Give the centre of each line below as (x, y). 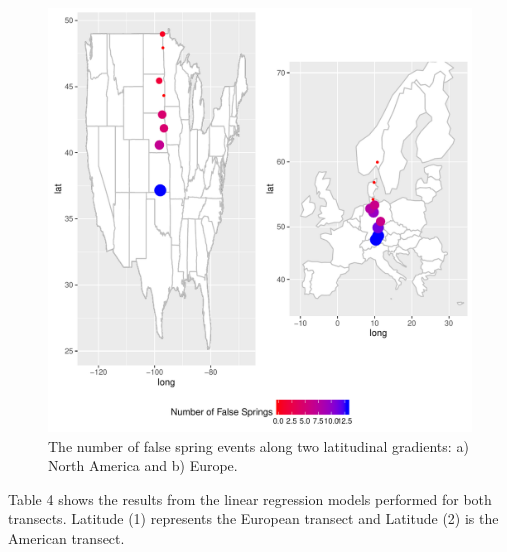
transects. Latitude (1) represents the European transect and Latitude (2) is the (253, 518)
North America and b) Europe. (143, 465)
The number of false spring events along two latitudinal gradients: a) (258, 445)
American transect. (66, 537)
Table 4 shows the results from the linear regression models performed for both (250, 498)
